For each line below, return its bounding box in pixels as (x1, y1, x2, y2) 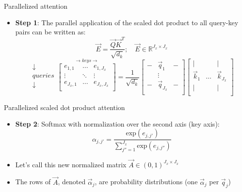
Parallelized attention (4, 1, 67, 11)
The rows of (15, 176, 51, 187)
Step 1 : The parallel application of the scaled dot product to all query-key (15, 17, 239, 27)
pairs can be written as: (15, 27, 86, 37)
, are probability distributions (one (95, 176, 198, 187)
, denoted (58, 176, 86, 187)
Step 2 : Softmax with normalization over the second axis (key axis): (15, 118, 220, 128)
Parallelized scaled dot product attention (4, 102, 125, 112)
